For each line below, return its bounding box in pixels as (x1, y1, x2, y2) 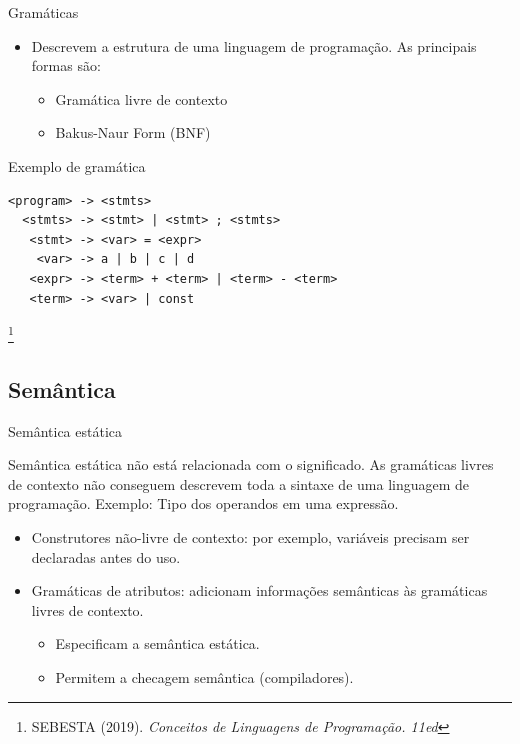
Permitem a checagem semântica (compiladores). (55, 666, 354, 687)
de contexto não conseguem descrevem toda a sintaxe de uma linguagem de (8, 473, 470, 494)
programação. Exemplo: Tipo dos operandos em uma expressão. (8, 493, 399, 514)
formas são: (31, 55, 101, 76)
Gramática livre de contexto (55, 88, 228, 109)
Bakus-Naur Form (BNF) (55, 122, 211, 143)
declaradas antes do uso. (31, 546, 181, 567)
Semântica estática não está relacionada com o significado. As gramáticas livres (8, 454, 494, 475)
